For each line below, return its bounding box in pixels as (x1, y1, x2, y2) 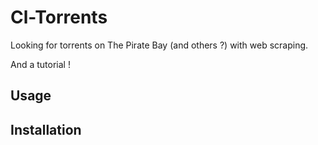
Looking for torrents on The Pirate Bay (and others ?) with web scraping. (10, 39, 309, 51)
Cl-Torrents (10, 6, 108, 29)
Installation (10, 121, 82, 138)
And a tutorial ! (10, 58, 71, 70)
